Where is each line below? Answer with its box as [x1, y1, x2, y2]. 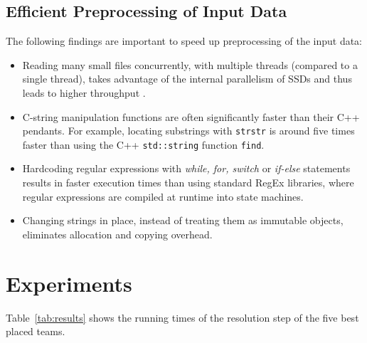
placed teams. [6, 324, 65, 339]
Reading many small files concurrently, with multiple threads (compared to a [22, 57, 358, 72]
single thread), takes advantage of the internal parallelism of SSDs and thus [22, 71, 352, 86]
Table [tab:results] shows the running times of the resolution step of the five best [6, 310, 359, 324]
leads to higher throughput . [22, 85, 146, 100]
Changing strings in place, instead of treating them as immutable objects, [22, 213, 344, 228]
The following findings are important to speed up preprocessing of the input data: [6, 33, 363, 48]
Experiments [6, 268, 132, 297]
